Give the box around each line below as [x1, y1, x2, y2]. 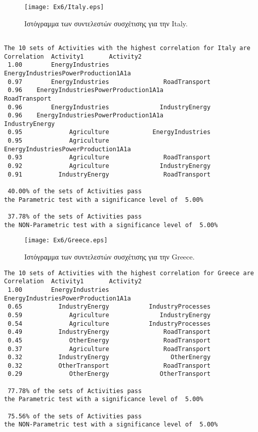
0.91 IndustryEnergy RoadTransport [8, 170, 211, 178]
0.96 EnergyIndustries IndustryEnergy [8, 103, 211, 111]
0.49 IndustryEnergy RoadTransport [8, 328, 211, 336]
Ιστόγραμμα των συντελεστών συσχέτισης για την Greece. [24, 251, 195, 262]
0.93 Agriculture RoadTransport [8, 154, 211, 161]
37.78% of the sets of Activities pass [8, 213, 142, 221]
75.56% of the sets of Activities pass [8, 412, 142, 420]
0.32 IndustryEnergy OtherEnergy [8, 354, 211, 361]
